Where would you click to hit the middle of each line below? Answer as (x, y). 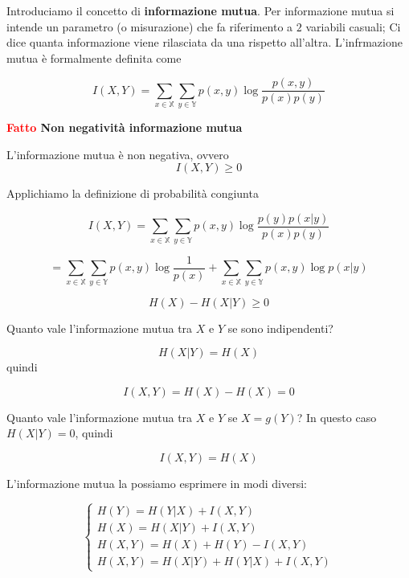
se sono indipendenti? (280, 328)
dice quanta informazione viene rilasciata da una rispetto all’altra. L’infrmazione (204, 42)
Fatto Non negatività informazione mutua (125, 127)
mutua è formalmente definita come (94, 57)
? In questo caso (337, 417)
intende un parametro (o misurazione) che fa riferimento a (150, 26)
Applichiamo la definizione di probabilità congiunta (133, 193)
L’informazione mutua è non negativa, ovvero (118, 154)
